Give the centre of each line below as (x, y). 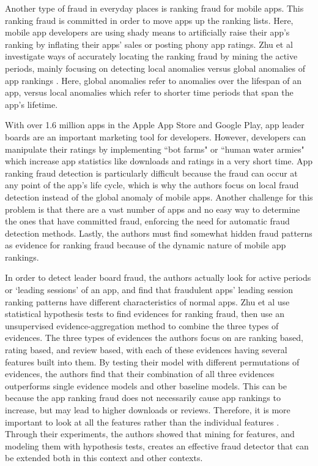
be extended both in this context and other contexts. (104, 458)
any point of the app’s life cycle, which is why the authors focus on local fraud (152, 185)
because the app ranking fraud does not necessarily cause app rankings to (143, 398)
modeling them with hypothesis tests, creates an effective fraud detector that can (157, 445)
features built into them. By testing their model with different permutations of (152, 361)
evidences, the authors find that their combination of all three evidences (140, 374)
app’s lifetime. (31, 104)
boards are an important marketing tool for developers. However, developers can (156, 136)
